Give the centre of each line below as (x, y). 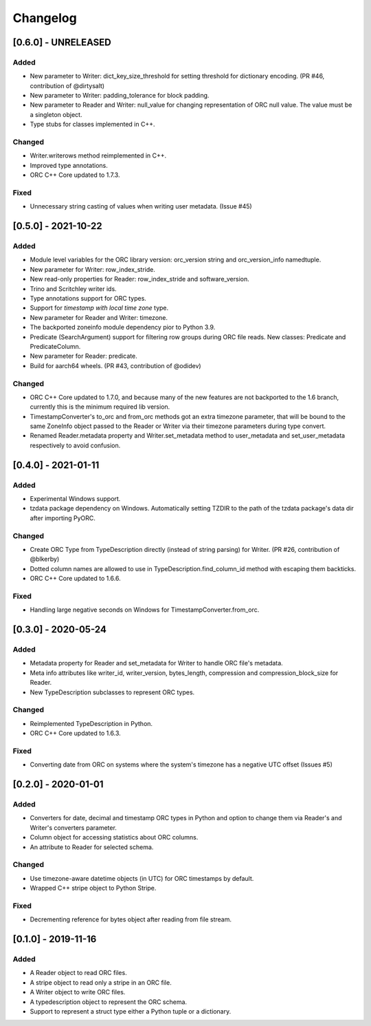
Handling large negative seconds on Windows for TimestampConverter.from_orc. (145, 610)
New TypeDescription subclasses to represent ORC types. (112, 692)
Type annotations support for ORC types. (88, 299)
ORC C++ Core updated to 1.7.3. (75, 175)
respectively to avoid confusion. (75, 445)
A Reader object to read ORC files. (78, 973)
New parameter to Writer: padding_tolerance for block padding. (120, 96)
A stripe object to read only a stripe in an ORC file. (101, 982)
